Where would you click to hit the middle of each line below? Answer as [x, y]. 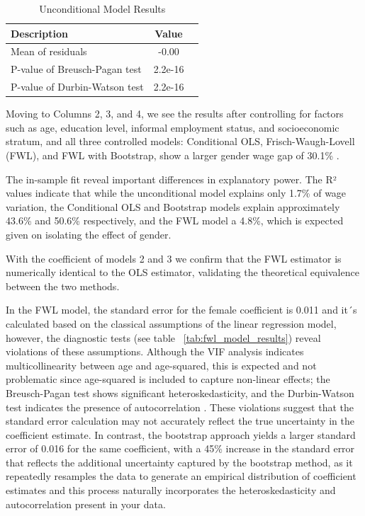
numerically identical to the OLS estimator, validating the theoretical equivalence [182, 272]
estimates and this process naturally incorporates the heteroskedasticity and [171, 490]
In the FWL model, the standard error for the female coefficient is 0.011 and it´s [181, 310]
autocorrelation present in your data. [86, 504]
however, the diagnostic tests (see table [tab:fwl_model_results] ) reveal [163, 337]
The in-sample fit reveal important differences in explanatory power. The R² [171, 179]
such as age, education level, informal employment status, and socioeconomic [173, 127]
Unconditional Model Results [102, 8]
